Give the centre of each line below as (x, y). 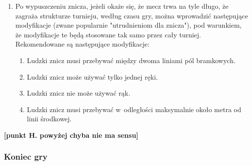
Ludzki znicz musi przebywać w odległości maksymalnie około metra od (134, 109)
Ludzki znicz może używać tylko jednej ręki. (92, 76)
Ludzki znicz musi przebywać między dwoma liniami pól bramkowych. (131, 60)
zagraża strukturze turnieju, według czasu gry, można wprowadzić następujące (132, 15)
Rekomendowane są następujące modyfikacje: (82, 44)
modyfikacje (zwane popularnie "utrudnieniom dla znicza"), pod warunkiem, (128, 25)
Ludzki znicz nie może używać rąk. (79, 93)
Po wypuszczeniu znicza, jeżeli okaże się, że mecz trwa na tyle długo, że (122, 6)
